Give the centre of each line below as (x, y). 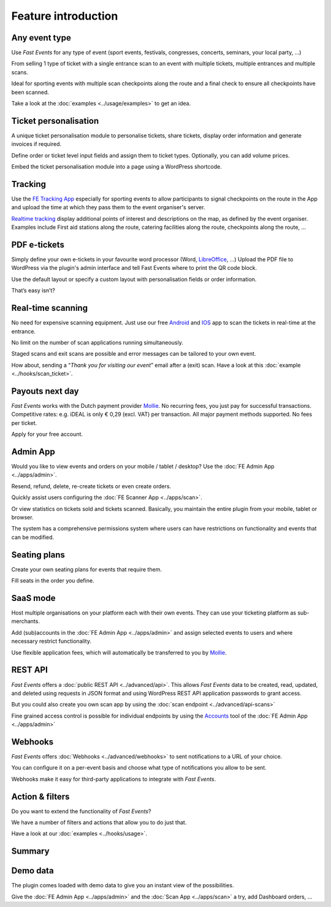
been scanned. (30, 92)
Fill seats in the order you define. (53, 581)
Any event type (41, 38)
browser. (22, 518)
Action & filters (40, 796)
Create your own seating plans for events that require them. (87, 569)
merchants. (25, 621)
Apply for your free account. (47, 434)
